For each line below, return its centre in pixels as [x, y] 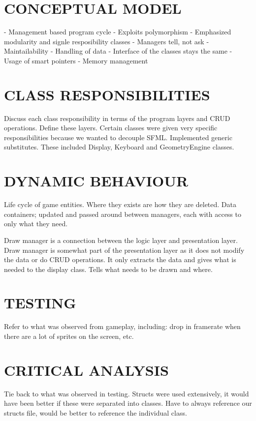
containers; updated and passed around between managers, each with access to [123, 214]
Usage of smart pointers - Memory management [76, 60]
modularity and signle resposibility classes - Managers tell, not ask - [107, 41]
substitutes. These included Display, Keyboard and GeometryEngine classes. [119, 147]
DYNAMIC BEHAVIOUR [96, 181]
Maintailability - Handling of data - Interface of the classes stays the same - [118, 51]
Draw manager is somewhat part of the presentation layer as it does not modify [124, 250]
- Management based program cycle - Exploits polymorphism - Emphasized [118, 32]
